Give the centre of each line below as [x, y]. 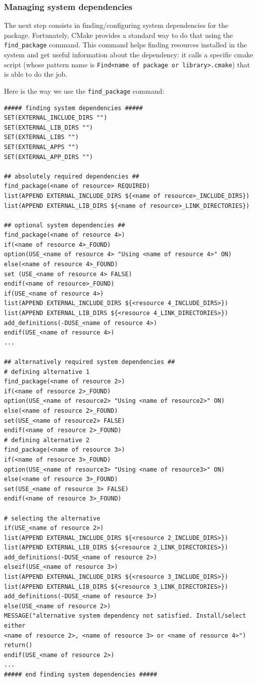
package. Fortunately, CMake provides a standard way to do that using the [119, 35]
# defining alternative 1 [47, 372]
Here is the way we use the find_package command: [84, 90]
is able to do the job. [36, 74]
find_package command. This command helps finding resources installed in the [126, 45]
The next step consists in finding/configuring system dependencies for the [116, 25]
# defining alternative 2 [47, 440]
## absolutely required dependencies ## [72, 176]
